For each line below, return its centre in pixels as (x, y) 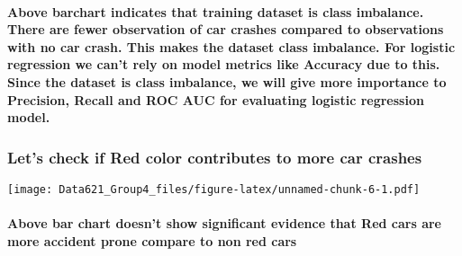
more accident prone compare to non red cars (152, 240)
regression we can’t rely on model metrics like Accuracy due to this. (224, 64)
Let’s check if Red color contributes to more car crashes (215, 157)
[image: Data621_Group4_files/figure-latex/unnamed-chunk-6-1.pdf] (214, 189)
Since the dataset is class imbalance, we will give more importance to (227, 81)
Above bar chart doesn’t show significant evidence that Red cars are (224, 223)
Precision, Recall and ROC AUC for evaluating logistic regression (216, 99)
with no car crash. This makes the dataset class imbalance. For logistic (231, 46)
